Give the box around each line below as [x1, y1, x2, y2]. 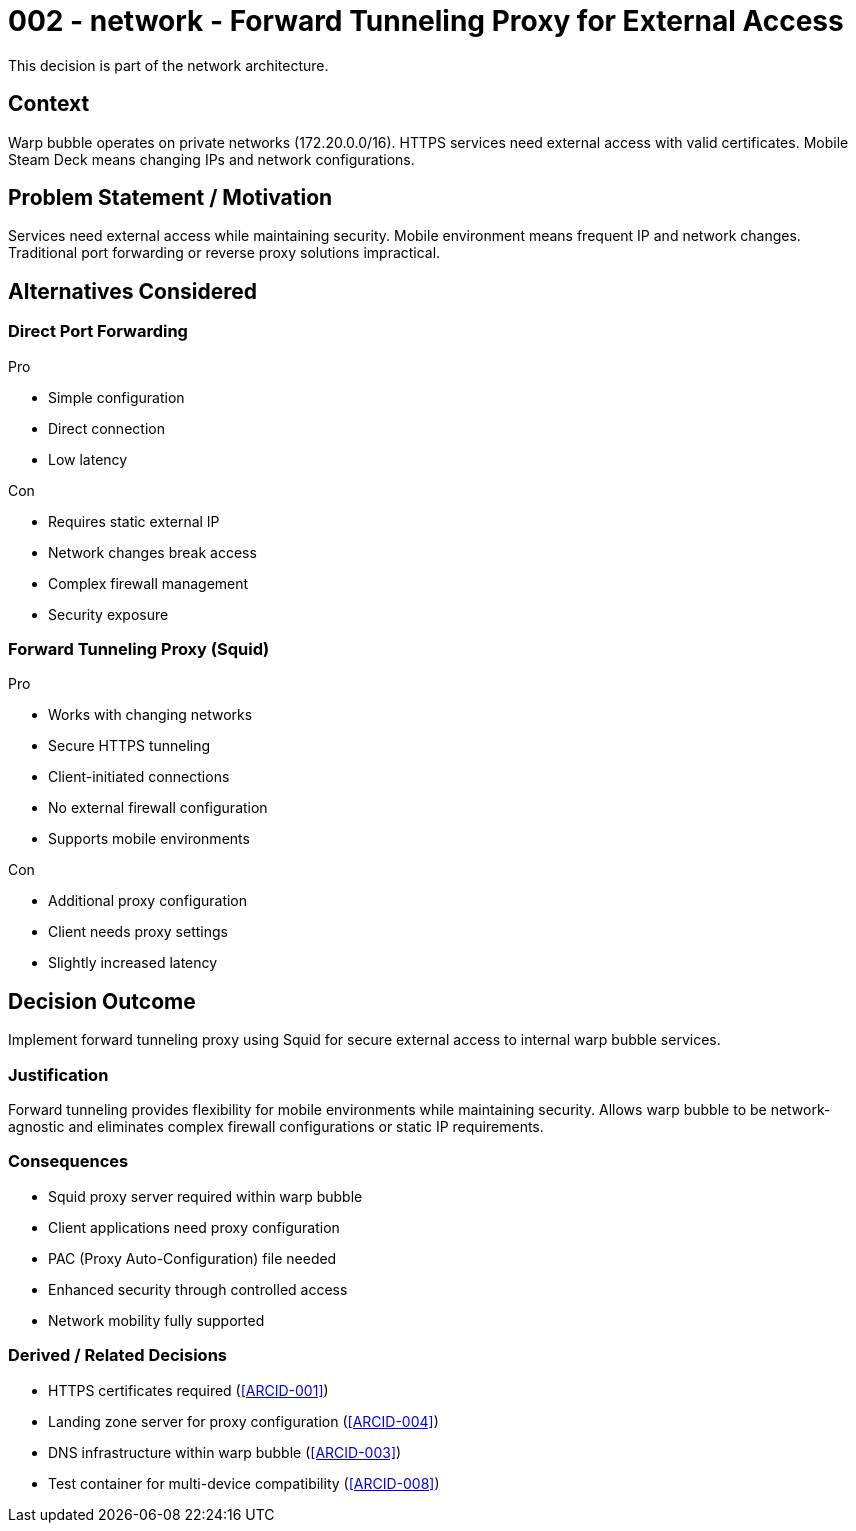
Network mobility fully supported [48, 1311, 265, 1329]
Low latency [48, 450, 128, 468]
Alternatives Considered [8, 278, 257, 304]
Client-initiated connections [48, 768, 230, 786]
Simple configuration [48, 388, 185, 406]
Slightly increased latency [48, 954, 218, 972]
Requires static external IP [48, 512, 220, 530]
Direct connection [48, 419, 165, 437]
